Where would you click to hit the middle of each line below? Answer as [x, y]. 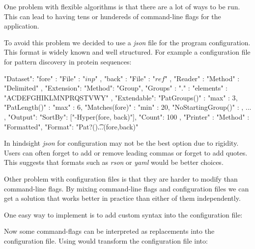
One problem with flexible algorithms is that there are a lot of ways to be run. [122, 6]
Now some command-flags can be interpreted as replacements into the [109, 231]
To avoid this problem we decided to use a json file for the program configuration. [127, 42]
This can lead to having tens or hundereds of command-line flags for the [113, 16]
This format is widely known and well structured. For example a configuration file [127, 52]
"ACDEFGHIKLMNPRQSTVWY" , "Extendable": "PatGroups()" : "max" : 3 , [121, 97]
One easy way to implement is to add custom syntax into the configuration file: [123, 214]
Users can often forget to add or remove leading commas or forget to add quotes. [126, 152]
